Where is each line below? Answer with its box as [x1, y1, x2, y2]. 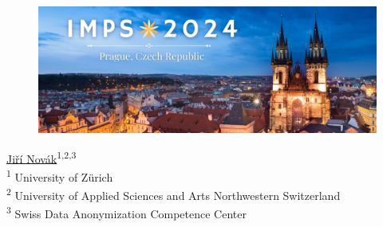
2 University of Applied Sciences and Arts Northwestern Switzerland [6, 185, 341, 203]
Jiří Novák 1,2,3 [6, 147, 77, 166]
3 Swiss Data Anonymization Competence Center [6, 203, 247, 221]
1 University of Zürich [6, 166, 113, 185]
